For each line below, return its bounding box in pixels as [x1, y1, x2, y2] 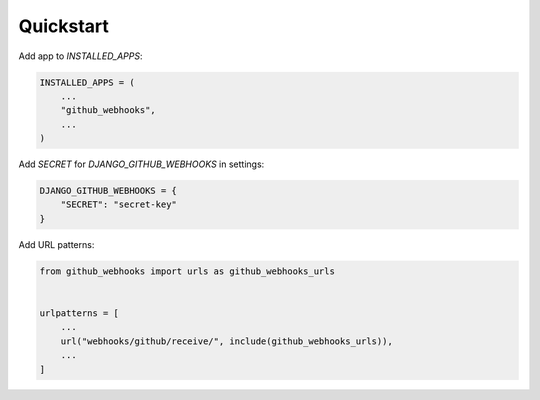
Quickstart [18, 15, 110, 37]
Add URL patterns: [18, 238, 95, 250]
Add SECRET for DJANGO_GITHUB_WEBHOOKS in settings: [18, 158, 265, 170]
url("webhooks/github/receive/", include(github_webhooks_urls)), [60, 335, 394, 347]
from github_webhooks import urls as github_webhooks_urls [39, 265, 335, 277]
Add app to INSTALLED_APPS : [18, 50, 143, 62]
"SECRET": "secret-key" [60, 199, 177, 210]
